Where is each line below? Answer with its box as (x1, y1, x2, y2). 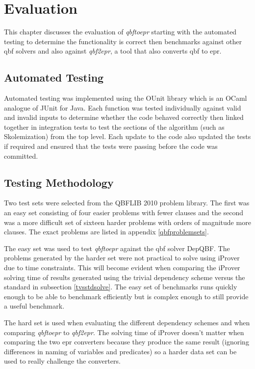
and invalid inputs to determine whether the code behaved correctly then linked (4, 112, 244, 122)
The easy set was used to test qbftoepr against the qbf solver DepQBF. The (4, 243, 230, 253)
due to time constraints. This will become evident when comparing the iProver (4, 262, 240, 273)
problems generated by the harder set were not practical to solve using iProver (4, 253, 240, 263)
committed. (4, 150, 38, 161)
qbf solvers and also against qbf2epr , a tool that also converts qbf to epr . (4, 46, 222, 56)
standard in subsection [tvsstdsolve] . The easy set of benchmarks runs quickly (4, 282, 237, 292)
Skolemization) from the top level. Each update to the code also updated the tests (4, 131, 251, 142)
